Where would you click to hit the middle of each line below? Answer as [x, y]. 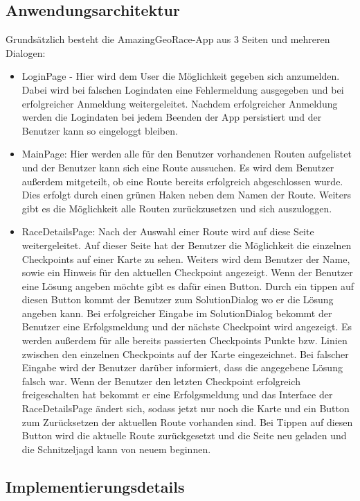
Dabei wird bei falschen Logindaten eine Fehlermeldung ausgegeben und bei [183, 89]
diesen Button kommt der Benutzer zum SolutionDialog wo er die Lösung [178, 299]
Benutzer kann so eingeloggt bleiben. [100, 130]
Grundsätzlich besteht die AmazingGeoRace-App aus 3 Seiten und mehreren [168, 39]
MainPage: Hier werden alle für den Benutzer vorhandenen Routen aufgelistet [187, 154]
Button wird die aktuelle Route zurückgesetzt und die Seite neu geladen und [184, 435]
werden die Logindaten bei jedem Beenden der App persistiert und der [172, 117]
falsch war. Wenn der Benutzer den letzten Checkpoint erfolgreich [161, 381]
